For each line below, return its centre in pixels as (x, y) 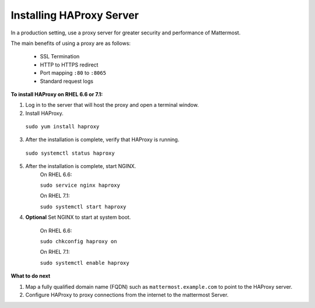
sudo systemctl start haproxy (83, 206)
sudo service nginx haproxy (80, 185)
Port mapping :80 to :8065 (73, 73)
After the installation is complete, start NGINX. (81, 166)
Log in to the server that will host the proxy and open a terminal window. (112, 105)
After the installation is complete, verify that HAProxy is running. (102, 139)
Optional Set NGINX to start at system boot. (78, 217)
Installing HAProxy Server (75, 15)
